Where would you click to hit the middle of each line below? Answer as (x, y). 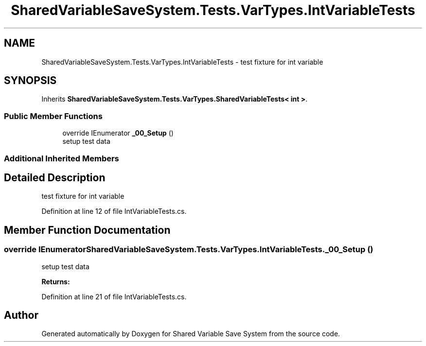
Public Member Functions (53, 116)
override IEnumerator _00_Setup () (118, 133)
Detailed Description (55, 177)
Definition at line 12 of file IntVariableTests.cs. (114, 211)
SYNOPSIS (30, 81)
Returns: (56, 281)
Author (21, 315)
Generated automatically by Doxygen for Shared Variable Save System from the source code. (191, 334)
